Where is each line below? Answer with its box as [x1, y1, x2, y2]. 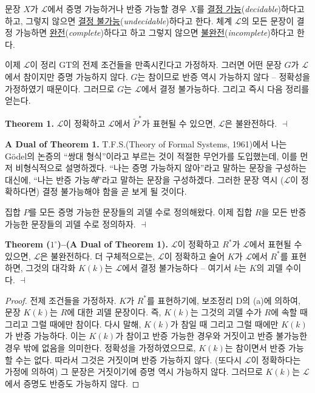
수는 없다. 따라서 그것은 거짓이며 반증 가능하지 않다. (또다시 [15, 353, 242, 366]
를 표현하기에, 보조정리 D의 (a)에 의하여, [147, 294, 300, 306]
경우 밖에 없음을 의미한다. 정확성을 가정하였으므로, [5, 341, 196, 354]
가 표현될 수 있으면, [141, 117, 215, 130]
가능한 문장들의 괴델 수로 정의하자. [5, 217, 136, 230]
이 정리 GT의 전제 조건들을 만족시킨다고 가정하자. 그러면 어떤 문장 [30, 58, 282, 71]
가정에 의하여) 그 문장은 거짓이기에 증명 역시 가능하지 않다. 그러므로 [5, 365, 263, 378]
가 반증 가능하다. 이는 [5, 329, 86, 342]
